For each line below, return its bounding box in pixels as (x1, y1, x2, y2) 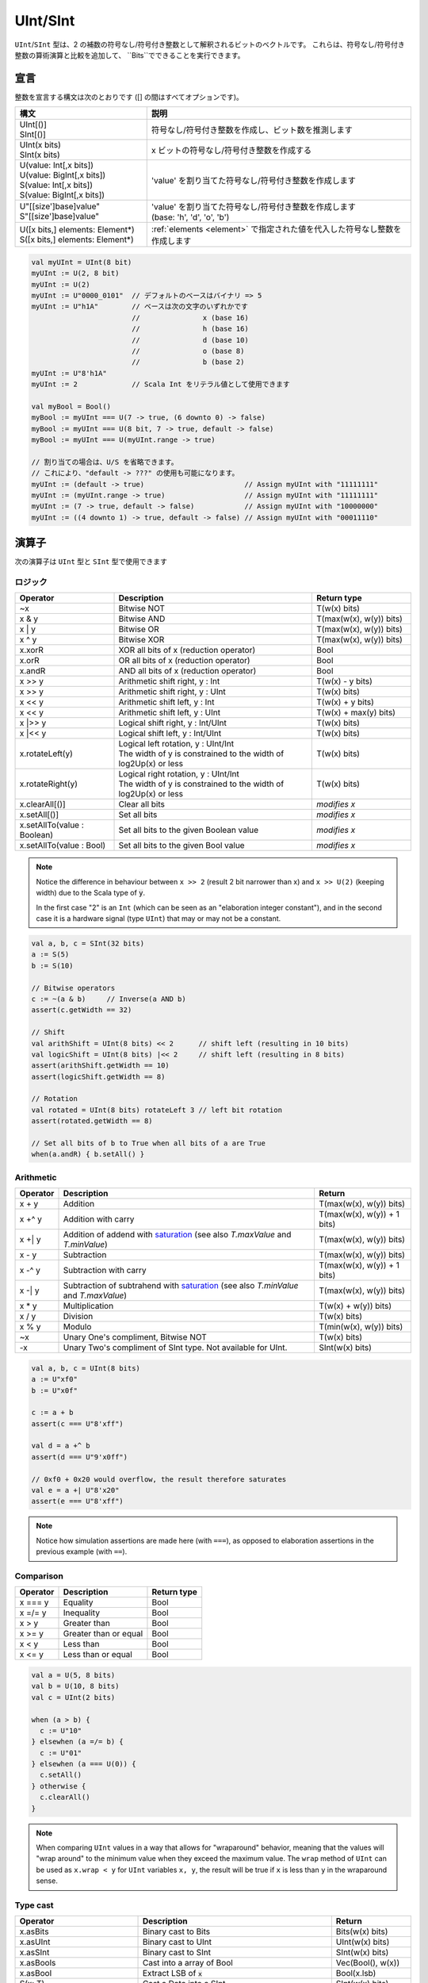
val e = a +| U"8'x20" (31, 1486, 120, 1495)
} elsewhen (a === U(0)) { (31, 1759, 136, 1769)
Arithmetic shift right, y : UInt (118, 686, 226, 697)
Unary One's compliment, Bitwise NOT (63, 1332, 208, 1343)
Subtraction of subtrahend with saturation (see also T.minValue (63, 1280, 299, 1291)
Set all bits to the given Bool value (118, 840, 245, 851)
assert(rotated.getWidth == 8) (31, 1117, 154, 1126)
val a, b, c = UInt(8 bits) (31, 1364, 140, 1372)
